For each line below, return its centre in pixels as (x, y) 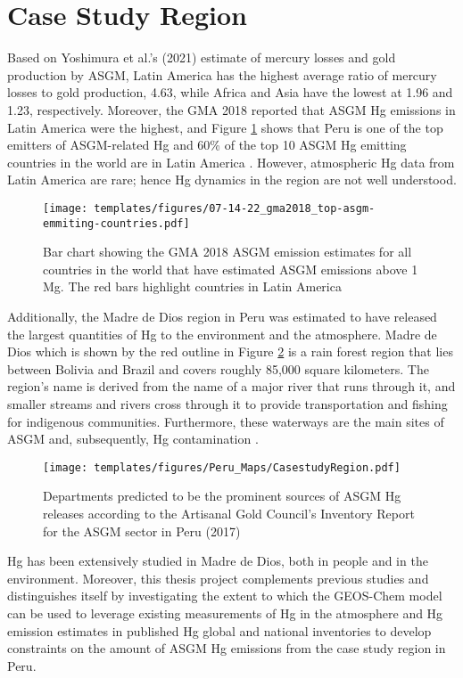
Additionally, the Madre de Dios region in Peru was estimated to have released (222, 316)
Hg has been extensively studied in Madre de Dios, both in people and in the (218, 561)
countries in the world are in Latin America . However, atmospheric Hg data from (231, 162)
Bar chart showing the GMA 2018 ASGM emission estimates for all (227, 252)
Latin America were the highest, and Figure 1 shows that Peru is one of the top (225, 127)
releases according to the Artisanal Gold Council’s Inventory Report (229, 513)
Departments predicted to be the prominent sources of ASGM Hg (222, 496)
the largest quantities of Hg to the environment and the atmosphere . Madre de (222, 334)
